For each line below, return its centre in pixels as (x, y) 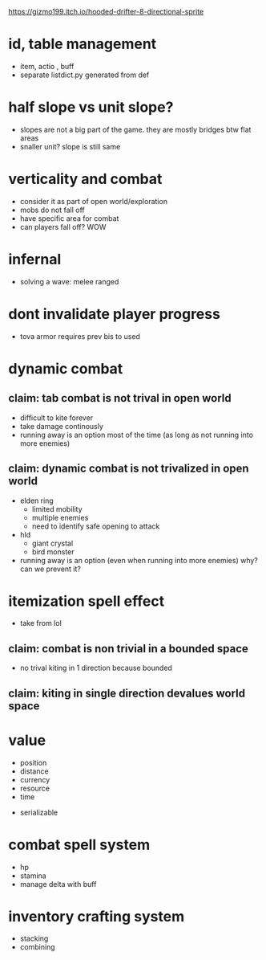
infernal (35, 259)
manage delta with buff (58, 884)
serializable (39, 812)
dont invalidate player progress (114, 314)
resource (35, 788)
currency (35, 779)
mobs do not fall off (52, 210)
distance (34, 771)
